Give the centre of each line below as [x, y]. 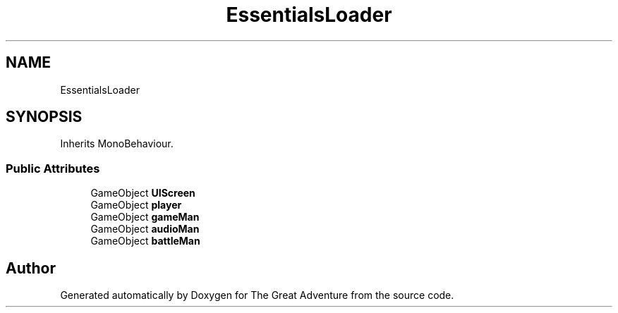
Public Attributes [53, 168]
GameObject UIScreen [143, 193]
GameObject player [136, 205]
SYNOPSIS [44, 117]
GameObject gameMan [145, 217]
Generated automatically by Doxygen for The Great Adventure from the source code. [257, 295]
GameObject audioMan [145, 229]
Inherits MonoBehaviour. [117, 144]
